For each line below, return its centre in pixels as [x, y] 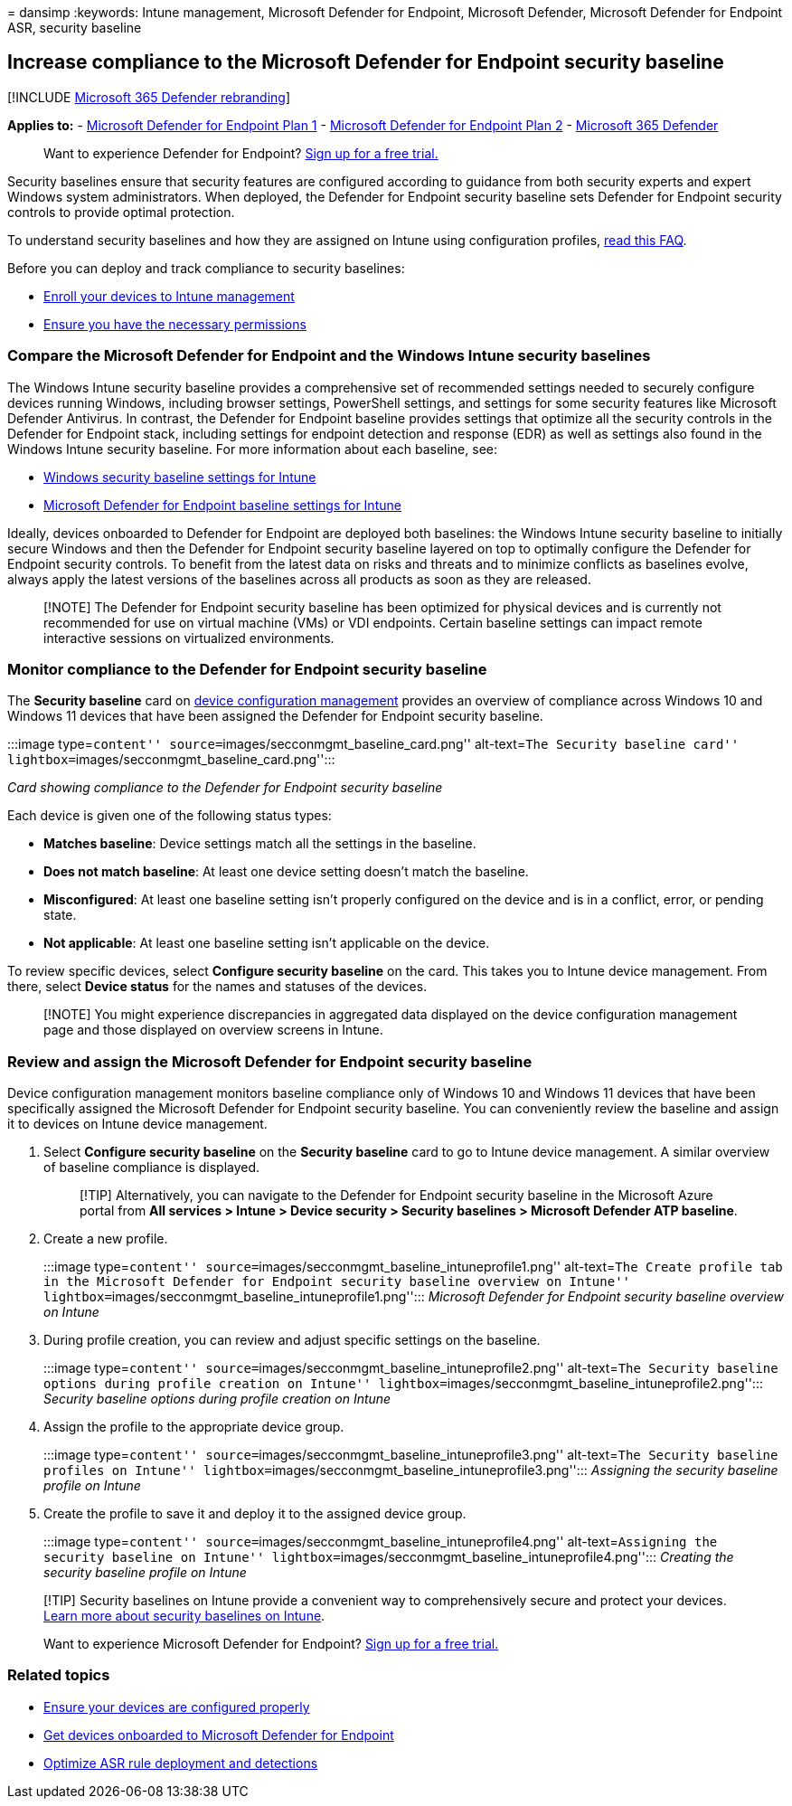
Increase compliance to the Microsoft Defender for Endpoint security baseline [366, 62]
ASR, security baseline [75, 28]
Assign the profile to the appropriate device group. [194, 1427]
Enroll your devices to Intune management [169, 296]
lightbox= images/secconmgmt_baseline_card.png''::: [171, 760]
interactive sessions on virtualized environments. [189, 638]
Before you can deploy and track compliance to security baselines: [206, 268]
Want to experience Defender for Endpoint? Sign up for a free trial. [241, 153]
